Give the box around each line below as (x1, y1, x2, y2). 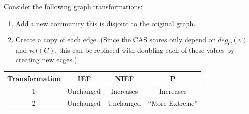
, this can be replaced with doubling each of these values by (55, 44, 235, 55)
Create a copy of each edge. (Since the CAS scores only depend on (15, 34, 216, 45)
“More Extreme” (148, 98, 198, 108)
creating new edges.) (15, 54, 77, 64)
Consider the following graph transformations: (4, 1, 143, 11)
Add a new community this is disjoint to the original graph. (15, 18, 196, 28)
